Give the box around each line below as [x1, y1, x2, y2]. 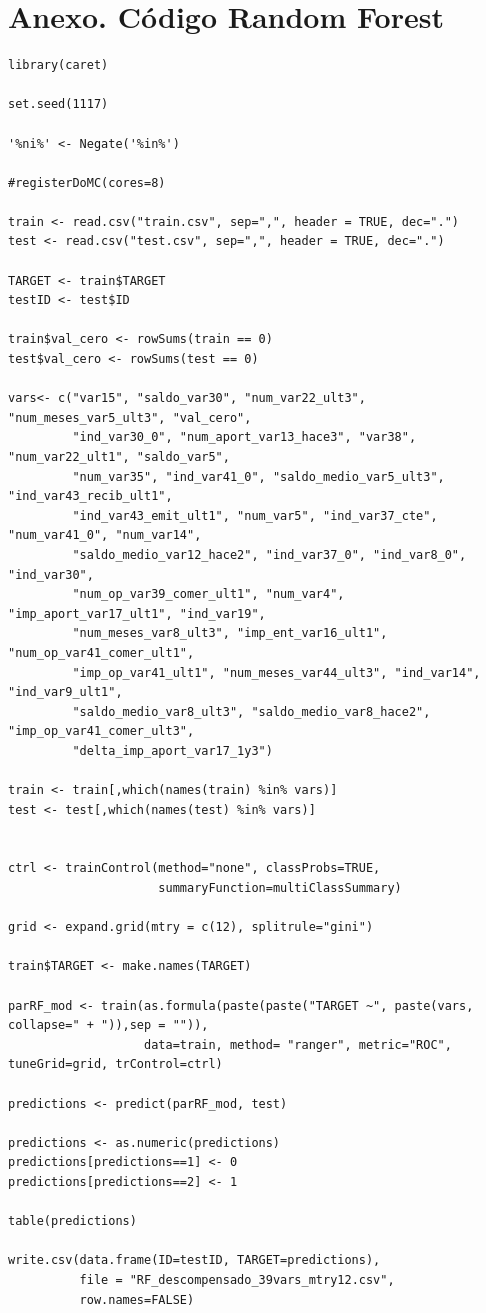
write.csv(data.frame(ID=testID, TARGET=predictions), [8, 1253, 381, 1268]
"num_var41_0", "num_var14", [8, 528, 202, 543]
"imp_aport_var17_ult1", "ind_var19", [8, 606, 266, 621]
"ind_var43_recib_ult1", [8, 489, 173, 504]
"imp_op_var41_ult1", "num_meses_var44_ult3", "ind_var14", [72, 665, 481, 680]
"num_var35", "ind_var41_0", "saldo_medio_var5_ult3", [72, 469, 445, 484]
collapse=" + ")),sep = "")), [8, 1018, 209, 1033]
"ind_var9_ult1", [8, 685, 123, 700]
